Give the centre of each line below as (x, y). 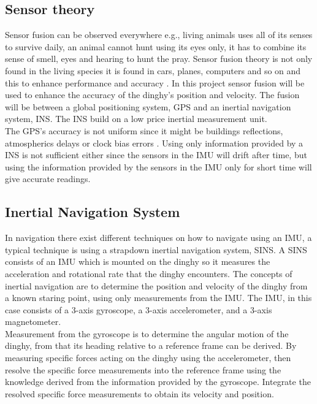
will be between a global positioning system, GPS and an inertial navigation (148, 106)
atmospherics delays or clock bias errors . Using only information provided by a (154, 143)
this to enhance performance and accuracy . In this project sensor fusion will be (155, 82)
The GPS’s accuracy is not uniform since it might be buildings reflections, (144, 130)
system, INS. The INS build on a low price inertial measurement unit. (136, 119)
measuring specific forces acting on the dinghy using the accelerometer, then (148, 358)
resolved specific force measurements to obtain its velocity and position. (139, 393)
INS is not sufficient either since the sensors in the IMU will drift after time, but (156, 155)
